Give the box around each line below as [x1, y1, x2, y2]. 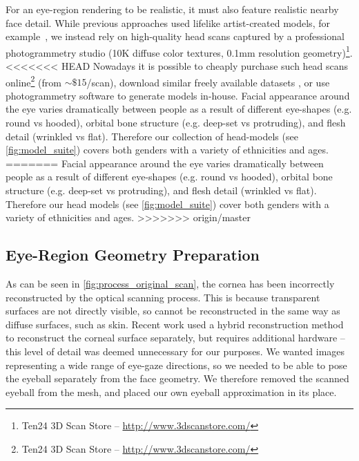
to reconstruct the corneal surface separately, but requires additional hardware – [6, 330, 345, 345]
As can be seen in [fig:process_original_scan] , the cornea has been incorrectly [6, 276, 335, 291]
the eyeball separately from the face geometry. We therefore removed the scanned [6, 371, 349, 386]
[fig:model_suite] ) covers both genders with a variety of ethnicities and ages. [6, 142, 329, 157]
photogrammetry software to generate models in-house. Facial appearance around [6, 88, 350, 102]
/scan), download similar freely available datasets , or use [86, 75, 330, 89]
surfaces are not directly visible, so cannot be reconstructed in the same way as [6, 303, 340, 318]
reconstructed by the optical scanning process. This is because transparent [6, 290, 320, 304]
